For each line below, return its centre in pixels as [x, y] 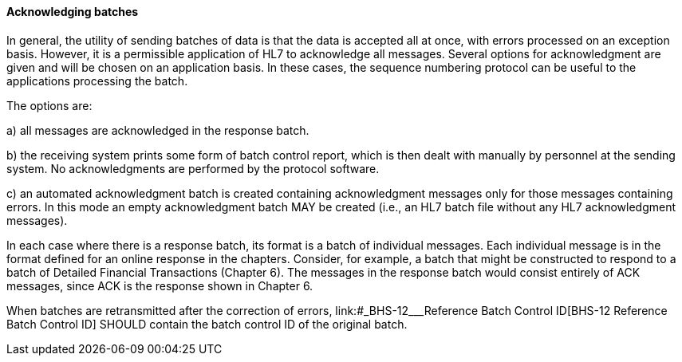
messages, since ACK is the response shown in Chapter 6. [160, 285]
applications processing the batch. [97, 81]
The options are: [49, 105]
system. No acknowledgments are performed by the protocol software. [193, 168]
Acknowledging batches [73, 12]
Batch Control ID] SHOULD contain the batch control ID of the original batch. [207, 324]
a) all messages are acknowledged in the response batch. [158, 130]
